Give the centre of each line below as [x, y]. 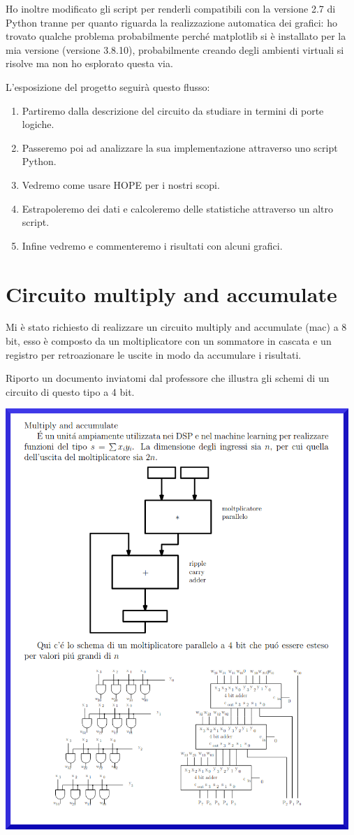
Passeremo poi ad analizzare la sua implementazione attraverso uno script [180, 147]
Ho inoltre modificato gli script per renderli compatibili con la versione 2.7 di [171, 8]
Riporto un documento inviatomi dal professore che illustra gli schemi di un [168, 378]
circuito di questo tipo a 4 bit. [70, 391]
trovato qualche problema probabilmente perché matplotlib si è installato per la [176, 36]
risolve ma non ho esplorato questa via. [89, 63]
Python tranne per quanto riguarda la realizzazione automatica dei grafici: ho [171, 22]
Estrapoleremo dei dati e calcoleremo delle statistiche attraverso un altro [177, 208]
